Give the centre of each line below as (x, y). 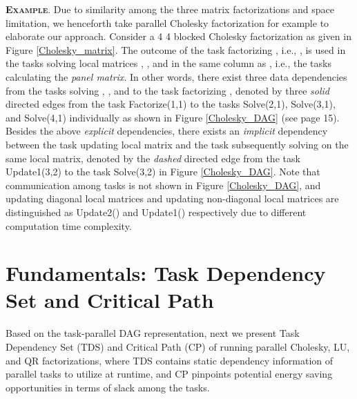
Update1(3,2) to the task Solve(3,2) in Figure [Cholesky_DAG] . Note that (163, 172)
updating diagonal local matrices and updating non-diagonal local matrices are (172, 198)
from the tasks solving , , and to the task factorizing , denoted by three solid (167, 90)
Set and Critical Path (110, 300)
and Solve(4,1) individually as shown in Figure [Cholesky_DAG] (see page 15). (173, 117)
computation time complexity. (69, 225)
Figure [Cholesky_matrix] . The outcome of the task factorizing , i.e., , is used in (176, 49)
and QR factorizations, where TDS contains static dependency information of (170, 360)
